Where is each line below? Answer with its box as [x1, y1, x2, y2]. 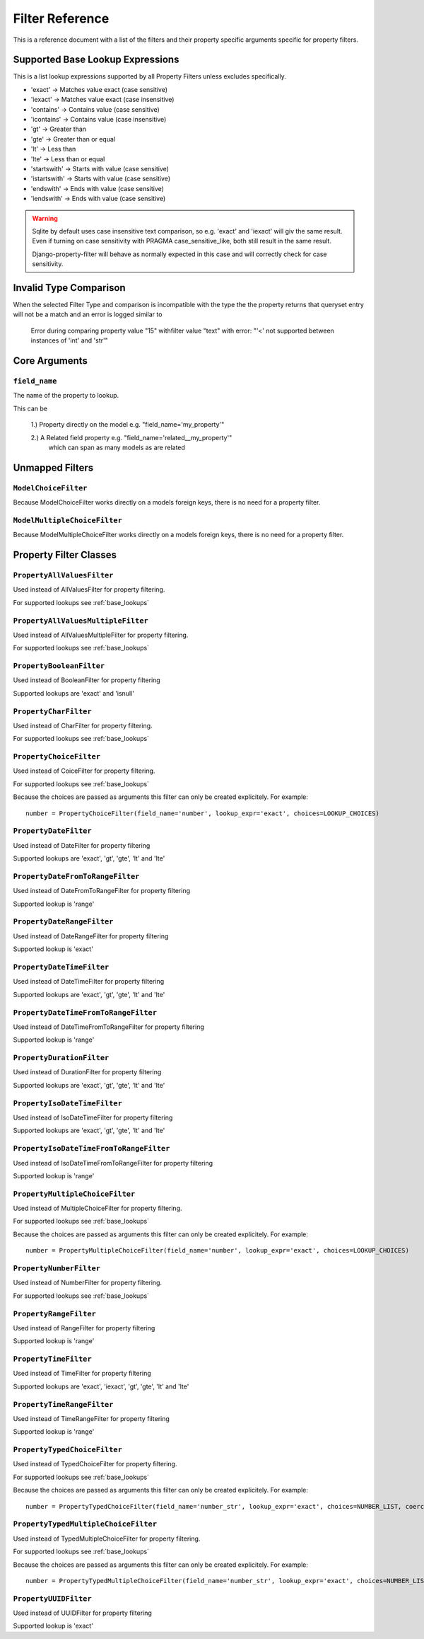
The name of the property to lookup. [13, 391, 119, 400]
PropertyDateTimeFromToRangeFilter [13, 1008, 158, 1017]
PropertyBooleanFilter [13, 662, 105, 671]
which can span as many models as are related [48, 443, 185, 452]
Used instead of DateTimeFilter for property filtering [13, 977, 165, 986]
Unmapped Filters [13, 461, 94, 473]
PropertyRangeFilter [13, 1309, 97, 1318]
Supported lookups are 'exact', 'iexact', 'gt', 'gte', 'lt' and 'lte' [13, 1382, 189, 1391]
